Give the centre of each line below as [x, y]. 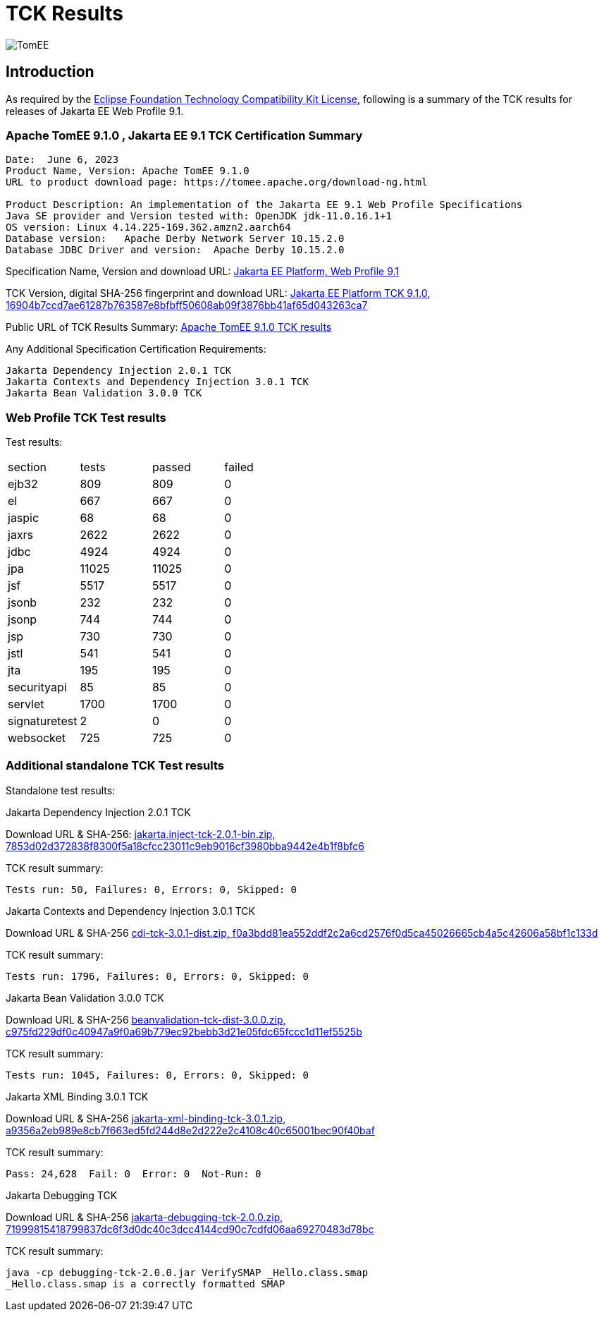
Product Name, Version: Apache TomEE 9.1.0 [128, 171]
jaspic [24, 518]
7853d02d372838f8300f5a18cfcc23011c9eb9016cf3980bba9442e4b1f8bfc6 [185, 846]
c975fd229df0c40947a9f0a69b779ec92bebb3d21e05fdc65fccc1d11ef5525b [184, 1031]
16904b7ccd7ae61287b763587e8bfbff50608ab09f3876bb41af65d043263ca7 [187, 305]
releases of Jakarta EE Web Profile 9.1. [95, 111]
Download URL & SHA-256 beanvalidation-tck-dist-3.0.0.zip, [146, 1019]
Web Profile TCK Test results [86, 417]
